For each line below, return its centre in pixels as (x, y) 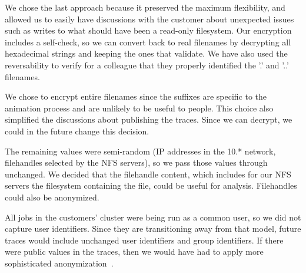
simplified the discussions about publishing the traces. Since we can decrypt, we (149, 119)
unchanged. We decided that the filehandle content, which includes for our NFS (148, 174)
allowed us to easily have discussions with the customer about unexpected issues (149, 19)
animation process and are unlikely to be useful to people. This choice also (139, 108)
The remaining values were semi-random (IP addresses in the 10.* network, (140, 151)
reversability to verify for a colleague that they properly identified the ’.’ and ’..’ (147, 65)
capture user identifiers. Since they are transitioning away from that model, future (153, 228)
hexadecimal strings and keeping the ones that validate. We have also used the (146, 53)
